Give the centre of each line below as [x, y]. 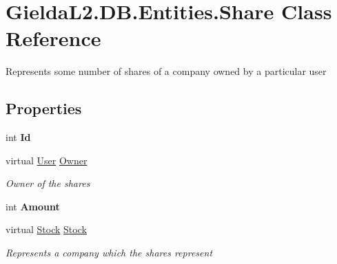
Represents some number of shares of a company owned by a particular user [166, 71]
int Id [18, 137]
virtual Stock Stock [46, 229]
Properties [44, 108]
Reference [53, 38]
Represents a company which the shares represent [109, 253]
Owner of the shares [48, 183]
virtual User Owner [47, 160]
